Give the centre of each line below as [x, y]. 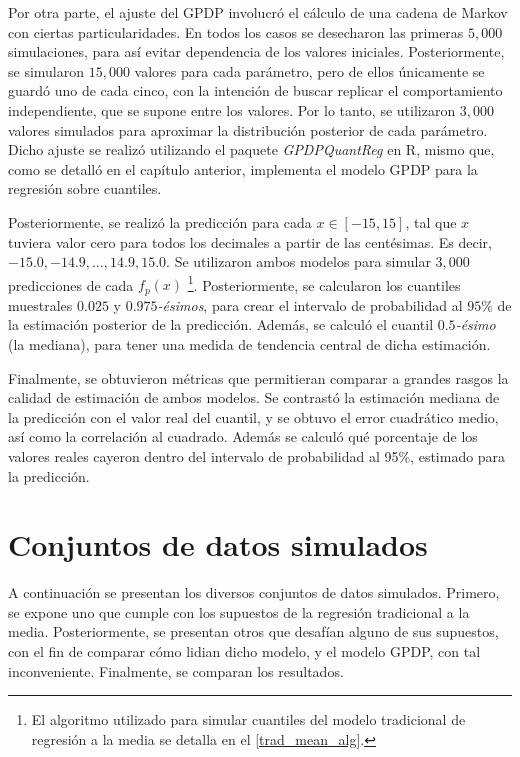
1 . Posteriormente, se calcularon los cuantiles [324, 283]
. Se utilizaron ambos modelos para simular [298, 261]
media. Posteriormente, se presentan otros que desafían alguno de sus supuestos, [253, 631]
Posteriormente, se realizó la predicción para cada [160, 221]
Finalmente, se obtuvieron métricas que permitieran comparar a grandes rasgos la [258, 377]
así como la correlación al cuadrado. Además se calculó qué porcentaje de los [243, 436]
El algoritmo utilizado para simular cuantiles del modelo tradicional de [248, 719]
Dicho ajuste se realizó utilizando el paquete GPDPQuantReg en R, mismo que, [251, 149]
